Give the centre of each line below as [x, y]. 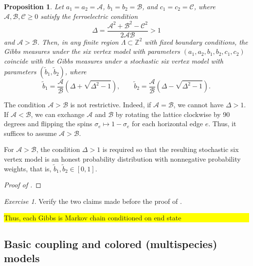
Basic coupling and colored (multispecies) [111, 243]
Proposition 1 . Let [34, 6]
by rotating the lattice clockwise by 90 [173, 114]
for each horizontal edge [168, 124]
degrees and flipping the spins [48, 124]
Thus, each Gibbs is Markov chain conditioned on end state [93, 217]
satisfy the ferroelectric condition [89, 16]
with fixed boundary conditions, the [196, 42]
